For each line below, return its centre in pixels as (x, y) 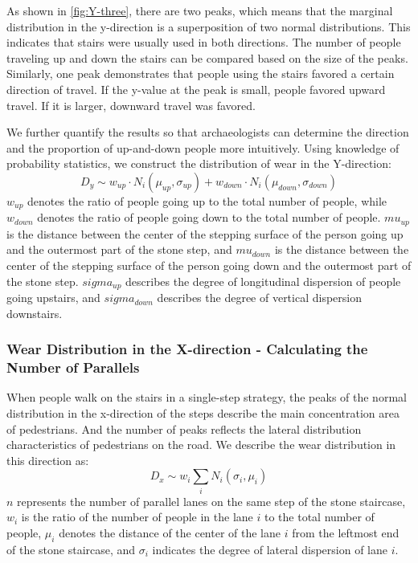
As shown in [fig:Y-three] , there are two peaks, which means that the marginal (200, 10)
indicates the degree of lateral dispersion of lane (270, 549)
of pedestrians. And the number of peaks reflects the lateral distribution (184, 428)
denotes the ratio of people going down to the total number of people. (209, 217)
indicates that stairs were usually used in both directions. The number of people (204, 42)
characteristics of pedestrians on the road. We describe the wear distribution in (201, 445)
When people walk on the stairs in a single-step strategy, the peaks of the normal (207, 397)
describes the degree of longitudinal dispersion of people (263, 281)
